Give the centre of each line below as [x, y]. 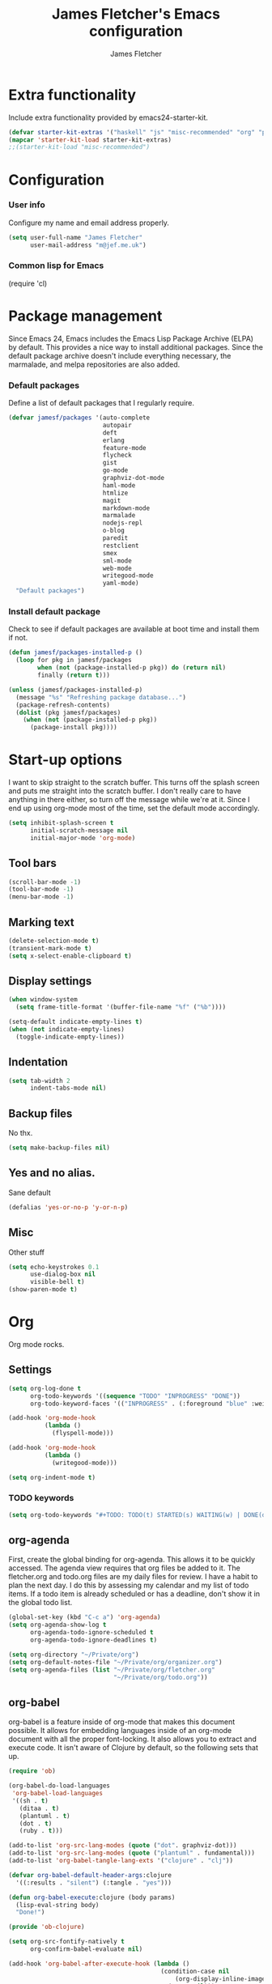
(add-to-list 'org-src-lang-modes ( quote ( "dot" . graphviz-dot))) [123, 1846]
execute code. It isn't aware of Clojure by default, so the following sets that [134, 1748]
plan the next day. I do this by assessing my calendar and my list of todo [129, 1585]
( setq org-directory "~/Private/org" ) [74, 1655]
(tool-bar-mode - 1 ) [41, 890]
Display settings [50, 981]
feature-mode [125, 448]
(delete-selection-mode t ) [54, 941]
